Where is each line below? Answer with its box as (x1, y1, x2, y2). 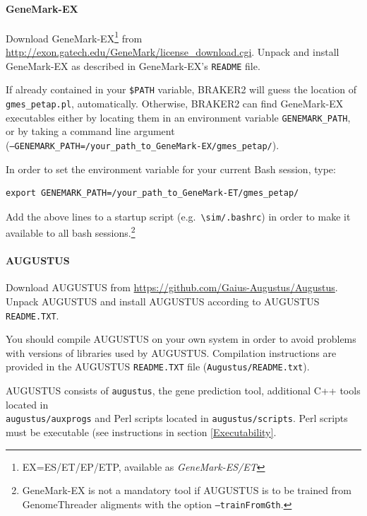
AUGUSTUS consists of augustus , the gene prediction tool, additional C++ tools (6, 383, 361, 398)
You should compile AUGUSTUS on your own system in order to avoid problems (6, 332, 356, 346)
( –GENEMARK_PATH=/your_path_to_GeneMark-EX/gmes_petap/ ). (6, 137, 279, 152)
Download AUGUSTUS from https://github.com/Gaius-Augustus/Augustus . (6, 280, 338, 295)
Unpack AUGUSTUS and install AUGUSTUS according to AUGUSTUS (6, 294, 320, 308)
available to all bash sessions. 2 (6, 223, 136, 240)
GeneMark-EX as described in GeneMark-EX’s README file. (6, 58, 260, 73)
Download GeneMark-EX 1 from (6, 28, 143, 45)
